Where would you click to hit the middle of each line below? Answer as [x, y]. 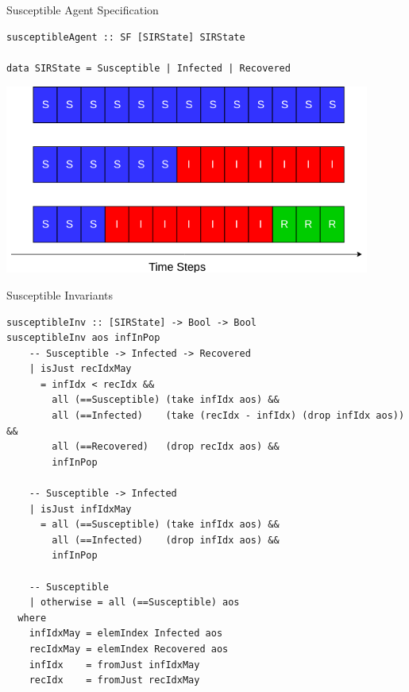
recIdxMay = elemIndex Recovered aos [129, 649]
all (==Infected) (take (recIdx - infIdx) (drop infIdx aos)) [228, 416]
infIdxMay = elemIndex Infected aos [126, 634]
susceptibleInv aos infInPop [83, 338]
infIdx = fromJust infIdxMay [114, 665]
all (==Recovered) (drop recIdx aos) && [166, 447]
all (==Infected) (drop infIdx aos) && [166, 540]
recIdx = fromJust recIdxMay [114, 680]
